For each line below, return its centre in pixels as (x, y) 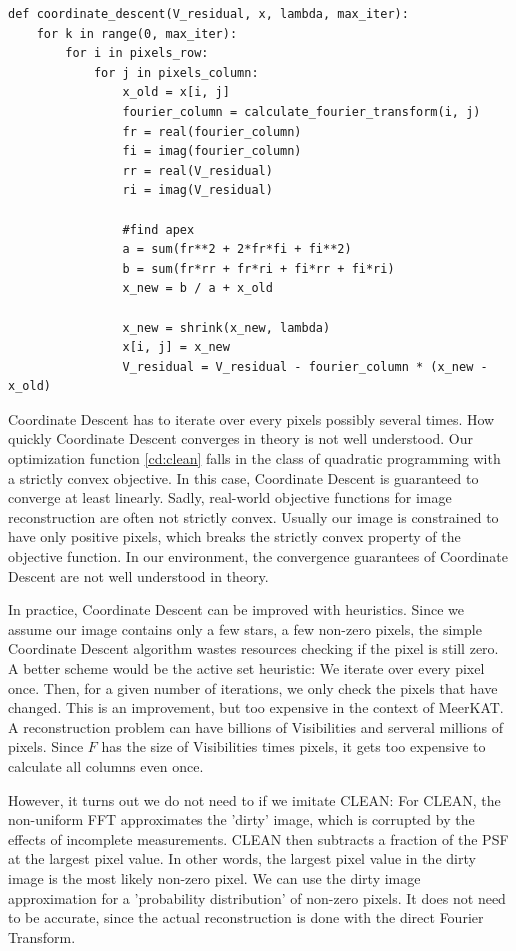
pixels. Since (46, 746)
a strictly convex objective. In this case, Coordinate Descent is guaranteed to (243, 477)
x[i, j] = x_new (176, 347)
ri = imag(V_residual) (197, 190)
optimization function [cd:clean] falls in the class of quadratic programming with (254, 458)
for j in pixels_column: (176, 72)
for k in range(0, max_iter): (137, 33)
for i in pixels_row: (137, 53)
